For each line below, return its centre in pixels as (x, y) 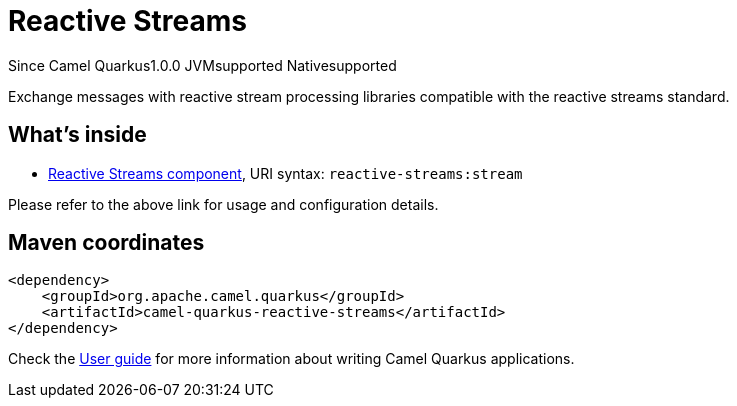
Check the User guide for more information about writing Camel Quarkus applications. (291, 359)
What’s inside (77, 135)
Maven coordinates (106, 243)
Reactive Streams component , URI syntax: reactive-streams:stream (285, 173)
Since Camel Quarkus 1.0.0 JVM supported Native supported (202, 65)
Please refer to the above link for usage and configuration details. (223, 204)
